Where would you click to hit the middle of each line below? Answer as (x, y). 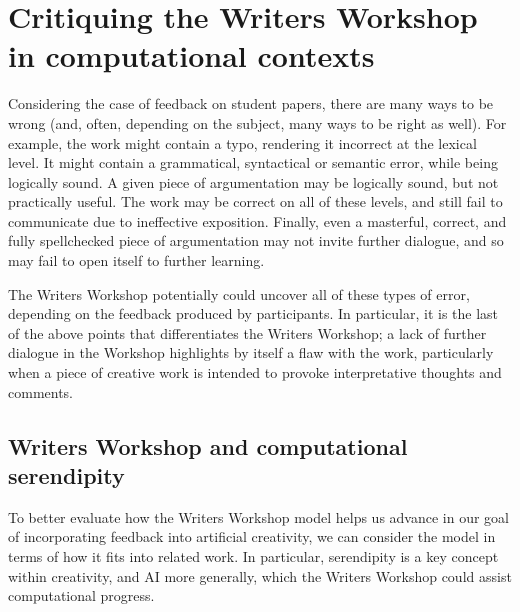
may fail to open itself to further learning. (136, 260)
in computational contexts (191, 55)
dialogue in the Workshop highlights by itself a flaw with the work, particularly (251, 352)
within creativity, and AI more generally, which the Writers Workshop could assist (260, 575)
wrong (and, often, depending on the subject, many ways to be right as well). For (257, 122)
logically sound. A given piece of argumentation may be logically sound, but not (253, 181)
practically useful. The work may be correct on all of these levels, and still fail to (255, 201)
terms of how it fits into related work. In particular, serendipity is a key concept (253, 556)
